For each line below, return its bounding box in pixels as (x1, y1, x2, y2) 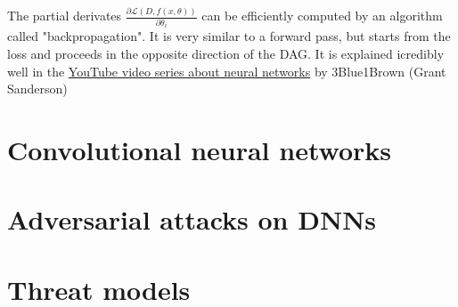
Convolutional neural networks (7, 131, 391, 167)
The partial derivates (7, 6, 122, 25)
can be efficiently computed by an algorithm (201, 6, 443, 25)
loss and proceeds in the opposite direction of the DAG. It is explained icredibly (7, 44, 445, 62)
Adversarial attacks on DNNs (7, 201, 377, 238)
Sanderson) (7, 79, 68, 98)
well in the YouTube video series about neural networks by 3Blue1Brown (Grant (7, 61, 446, 80)
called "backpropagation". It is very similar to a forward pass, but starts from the (7, 27, 451, 45)
